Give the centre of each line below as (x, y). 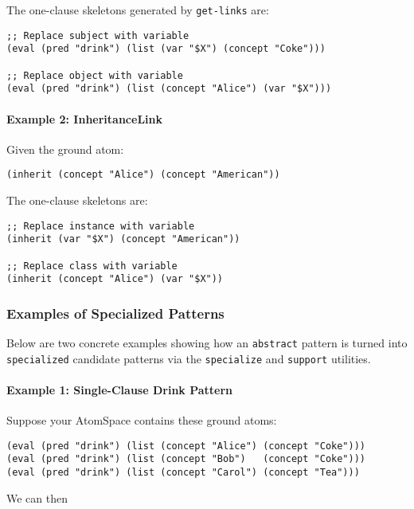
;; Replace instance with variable (101, 226)
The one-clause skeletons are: (77, 200)
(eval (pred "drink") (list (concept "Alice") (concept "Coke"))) (186, 446)
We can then (37, 497)
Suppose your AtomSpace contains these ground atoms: (142, 420)
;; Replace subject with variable (98, 35)
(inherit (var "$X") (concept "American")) (123, 239)
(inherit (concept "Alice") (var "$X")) (115, 279)
